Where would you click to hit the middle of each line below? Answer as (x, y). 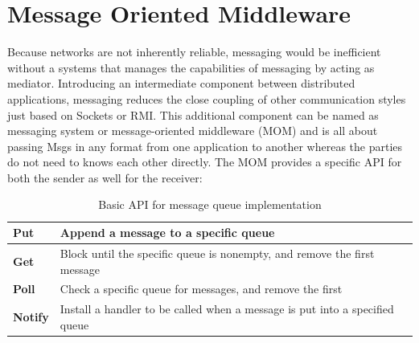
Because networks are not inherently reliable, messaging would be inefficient (194, 52)
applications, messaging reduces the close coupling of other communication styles (207, 98)
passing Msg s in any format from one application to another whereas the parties (205, 146)
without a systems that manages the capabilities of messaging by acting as (191, 67)
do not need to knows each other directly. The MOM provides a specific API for (205, 162)
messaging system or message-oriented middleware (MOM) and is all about (193, 131)
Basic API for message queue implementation (210, 204)
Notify (31, 316)
